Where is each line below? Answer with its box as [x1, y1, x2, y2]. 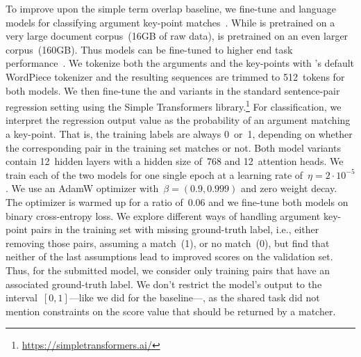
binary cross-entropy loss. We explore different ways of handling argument [6, 208, 321, 223]
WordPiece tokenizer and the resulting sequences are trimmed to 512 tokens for [6, 69, 345, 84]
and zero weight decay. [241, 181, 337, 196]
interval [6, 290, 37, 305]
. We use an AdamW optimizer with [6, 181, 159, 196]
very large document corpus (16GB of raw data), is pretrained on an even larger [6, 29, 349, 43]
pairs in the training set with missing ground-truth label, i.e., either [31, 222, 319, 237]
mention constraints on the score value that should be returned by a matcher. [6, 303, 336, 318]
